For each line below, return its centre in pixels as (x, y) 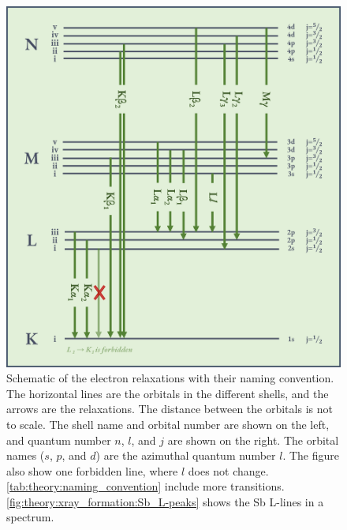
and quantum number (59, 440)
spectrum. (30, 517)
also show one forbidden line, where (92, 470)
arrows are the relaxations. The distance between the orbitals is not (170, 409)
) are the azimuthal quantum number (186, 455)
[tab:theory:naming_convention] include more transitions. (146, 486)
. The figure (311, 455)
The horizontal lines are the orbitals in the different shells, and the (168, 393)
